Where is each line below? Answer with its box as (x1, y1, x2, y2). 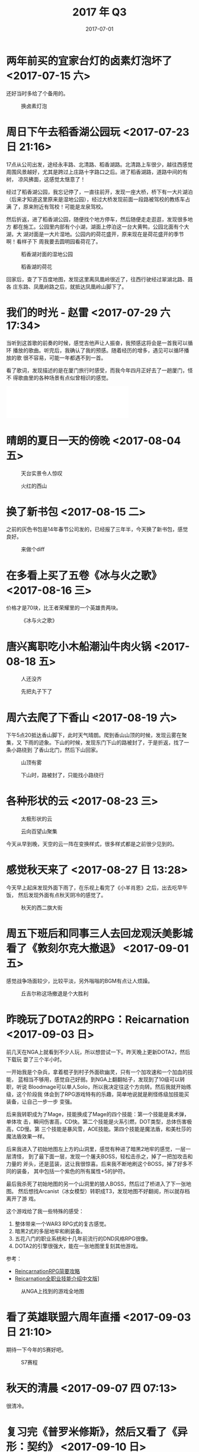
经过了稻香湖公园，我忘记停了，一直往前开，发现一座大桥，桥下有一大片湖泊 (6, 188, 193, 195)
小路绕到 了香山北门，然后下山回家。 (11, 746, 101, 754)
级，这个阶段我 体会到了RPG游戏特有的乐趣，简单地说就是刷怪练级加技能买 (6, 1091, 190, 1098)
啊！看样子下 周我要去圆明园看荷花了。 (6, 238, 101, 245)
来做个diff (21, 546, 45, 553)
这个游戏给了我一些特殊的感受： (6, 1208, 84, 1214)
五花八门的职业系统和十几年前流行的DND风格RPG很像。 (14, 1235, 151, 1242)
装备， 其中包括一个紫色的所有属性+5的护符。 (16, 1168, 129, 1175)
